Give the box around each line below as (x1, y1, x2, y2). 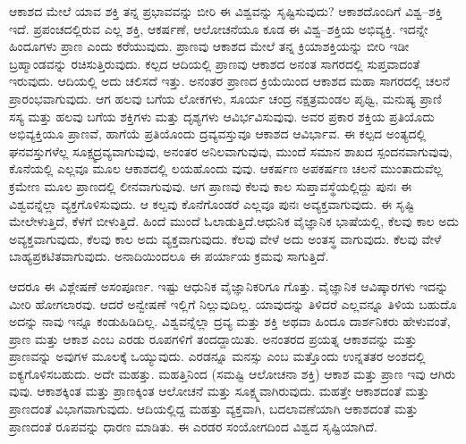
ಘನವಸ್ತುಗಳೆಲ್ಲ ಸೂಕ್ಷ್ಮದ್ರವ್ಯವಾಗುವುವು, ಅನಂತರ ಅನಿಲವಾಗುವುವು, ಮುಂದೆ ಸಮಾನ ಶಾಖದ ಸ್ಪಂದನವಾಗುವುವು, (9, 141, 453, 160)
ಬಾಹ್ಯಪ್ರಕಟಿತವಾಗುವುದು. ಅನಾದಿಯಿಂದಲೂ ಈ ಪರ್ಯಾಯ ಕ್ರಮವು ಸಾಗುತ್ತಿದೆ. (9, 247, 329, 265)
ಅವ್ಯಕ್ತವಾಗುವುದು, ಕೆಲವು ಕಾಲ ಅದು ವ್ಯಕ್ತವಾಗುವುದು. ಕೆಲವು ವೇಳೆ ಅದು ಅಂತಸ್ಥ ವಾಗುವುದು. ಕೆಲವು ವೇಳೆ (9, 229, 442, 247)
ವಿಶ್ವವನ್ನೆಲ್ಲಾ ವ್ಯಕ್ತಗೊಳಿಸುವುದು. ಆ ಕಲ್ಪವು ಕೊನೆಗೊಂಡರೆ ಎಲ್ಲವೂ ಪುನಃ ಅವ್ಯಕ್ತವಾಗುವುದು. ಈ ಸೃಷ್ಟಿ (9, 194, 415, 213)
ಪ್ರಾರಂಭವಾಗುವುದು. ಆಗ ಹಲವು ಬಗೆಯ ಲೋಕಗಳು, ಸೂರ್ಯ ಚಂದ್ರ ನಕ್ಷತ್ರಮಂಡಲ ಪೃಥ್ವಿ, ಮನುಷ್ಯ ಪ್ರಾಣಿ (9, 88, 442, 107)
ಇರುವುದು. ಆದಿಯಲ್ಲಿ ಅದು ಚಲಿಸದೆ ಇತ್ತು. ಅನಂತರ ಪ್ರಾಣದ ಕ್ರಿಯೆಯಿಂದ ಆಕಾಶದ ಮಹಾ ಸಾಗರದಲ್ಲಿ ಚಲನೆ (9, 71, 450, 90)
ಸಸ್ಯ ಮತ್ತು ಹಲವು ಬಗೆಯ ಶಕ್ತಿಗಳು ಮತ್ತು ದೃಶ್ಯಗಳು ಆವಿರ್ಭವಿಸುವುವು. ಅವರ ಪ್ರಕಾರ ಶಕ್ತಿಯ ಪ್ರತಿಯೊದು (9, 106, 435, 125)
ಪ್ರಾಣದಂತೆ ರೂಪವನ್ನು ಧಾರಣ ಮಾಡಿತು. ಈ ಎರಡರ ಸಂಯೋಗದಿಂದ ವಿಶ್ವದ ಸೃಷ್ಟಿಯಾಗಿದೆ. (9, 416, 377, 435)
